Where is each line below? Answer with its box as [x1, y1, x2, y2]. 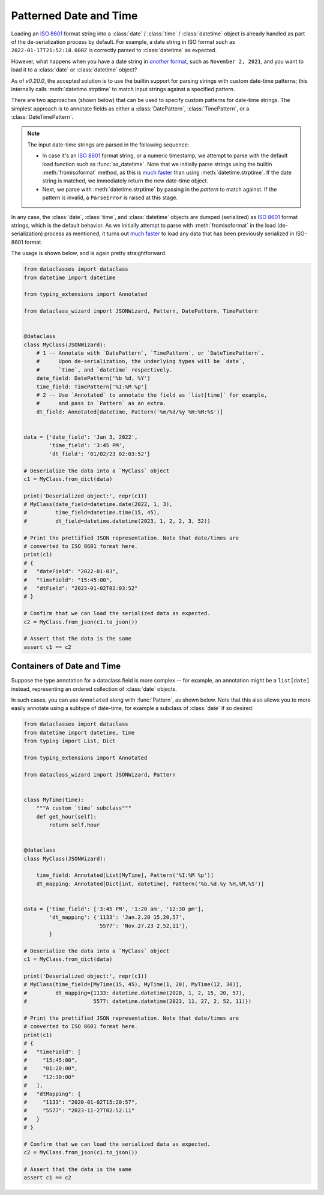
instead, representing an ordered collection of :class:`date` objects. [11, 685, 177, 693]
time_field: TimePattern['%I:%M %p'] [36, 383, 148, 390]
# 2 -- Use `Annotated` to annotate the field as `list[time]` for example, [36, 391, 268, 399]
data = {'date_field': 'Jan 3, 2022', [23, 433, 138, 441]
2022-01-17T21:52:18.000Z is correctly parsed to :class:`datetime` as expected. [11, 47, 217, 54]
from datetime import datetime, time [23, 729, 135, 736]
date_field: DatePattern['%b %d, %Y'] [36, 375, 151, 382]
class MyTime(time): [23, 796, 84, 803]
